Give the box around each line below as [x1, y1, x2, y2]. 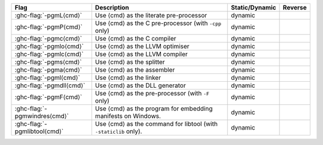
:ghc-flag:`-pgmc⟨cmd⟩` [14, 35, 83, 42]
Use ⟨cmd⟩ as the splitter [95, 58, 165, 66]
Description [95, 4, 130, 11]
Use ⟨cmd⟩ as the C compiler [95, 35, 176, 42]
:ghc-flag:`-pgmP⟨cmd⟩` [14, 23, 83, 31]
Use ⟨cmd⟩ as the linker [95, 73, 161, 82]
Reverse [282, 4, 307, 11]
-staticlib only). [95, 127, 142, 135]
